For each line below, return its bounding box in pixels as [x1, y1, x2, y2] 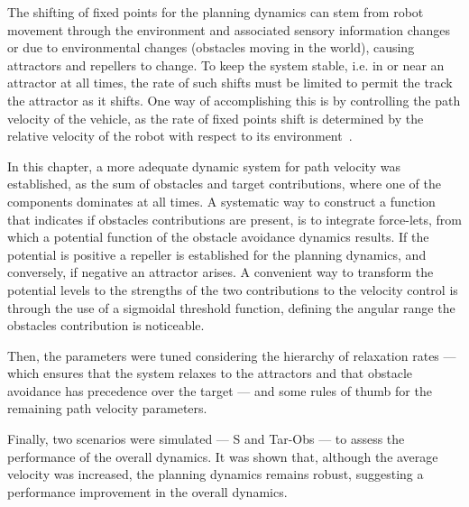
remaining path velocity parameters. [7, 399, 207, 418]
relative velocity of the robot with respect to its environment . [7, 126, 353, 145]
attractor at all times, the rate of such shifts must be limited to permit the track [7, 73, 453, 92]
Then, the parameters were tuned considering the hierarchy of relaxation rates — [7, 346, 456, 364]
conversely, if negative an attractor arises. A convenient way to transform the [7, 263, 434, 281]
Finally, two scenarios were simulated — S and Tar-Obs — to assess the [7, 429, 405, 448]
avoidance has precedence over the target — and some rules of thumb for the [7, 381, 432, 400]
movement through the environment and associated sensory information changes [7, 20, 450, 39]
